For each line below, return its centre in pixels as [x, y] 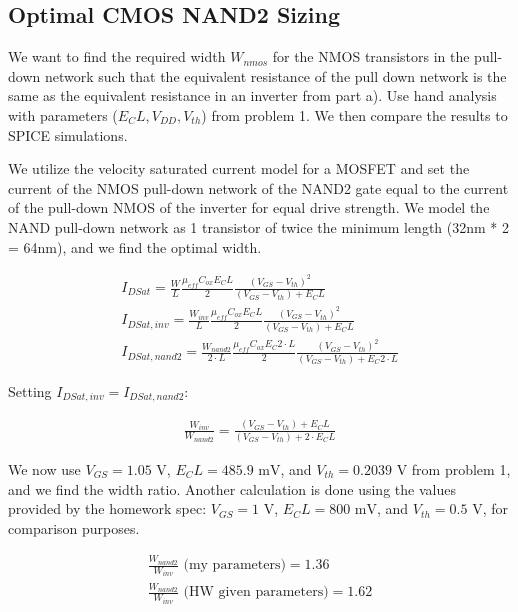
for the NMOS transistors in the [371, 56]
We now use [44, 468]
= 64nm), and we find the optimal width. [135, 246]
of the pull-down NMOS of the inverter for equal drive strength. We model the [249, 207]
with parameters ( [63, 114]
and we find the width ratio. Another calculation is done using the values [232, 488]
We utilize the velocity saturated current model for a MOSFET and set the [239, 168]
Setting [30, 390]
